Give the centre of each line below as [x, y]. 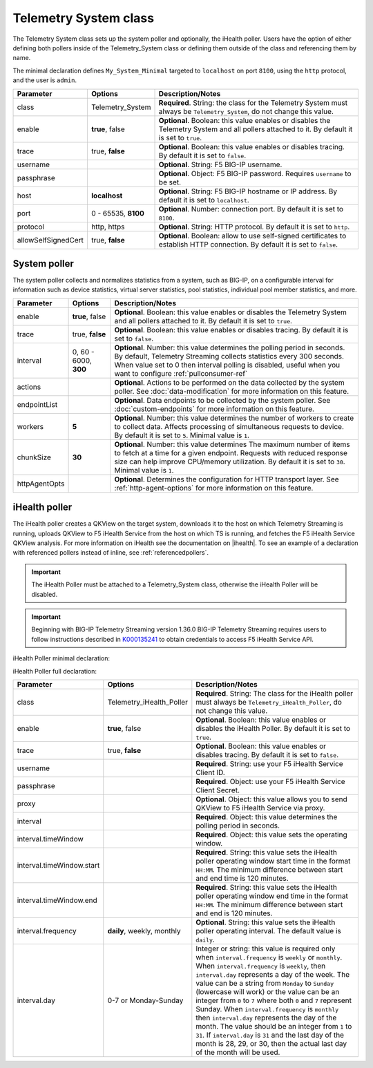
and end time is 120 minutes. [242, 878]
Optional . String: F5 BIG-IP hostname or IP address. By [248, 191]
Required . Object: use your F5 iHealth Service [270, 782]
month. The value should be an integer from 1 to [274, 1026]
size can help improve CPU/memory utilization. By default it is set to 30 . [230, 461]
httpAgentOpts [41, 484]
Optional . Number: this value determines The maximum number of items [232, 444]
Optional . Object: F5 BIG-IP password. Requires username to [255, 173]
